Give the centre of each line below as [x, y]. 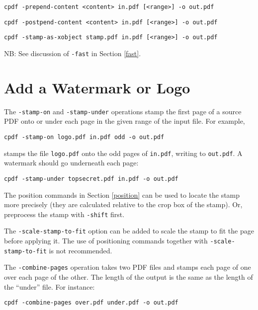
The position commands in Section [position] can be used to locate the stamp [122, 194]
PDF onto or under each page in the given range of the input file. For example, [125, 121]
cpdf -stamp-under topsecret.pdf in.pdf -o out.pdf [91, 179]
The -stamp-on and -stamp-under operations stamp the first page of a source [123, 111]
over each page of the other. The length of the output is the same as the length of [129, 277]
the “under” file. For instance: [49, 286]
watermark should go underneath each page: [71, 163]
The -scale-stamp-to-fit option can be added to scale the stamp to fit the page [129, 231]
